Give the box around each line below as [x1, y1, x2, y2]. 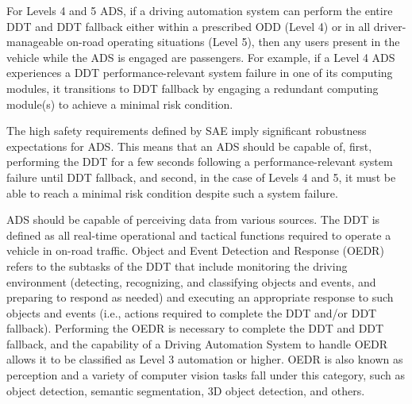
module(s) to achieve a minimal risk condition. [6, 95, 233, 112]
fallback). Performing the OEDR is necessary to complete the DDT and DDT [6, 320, 384, 337]
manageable [6, 33, 64, 50]
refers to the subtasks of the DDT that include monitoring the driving [6, 257, 348, 274]
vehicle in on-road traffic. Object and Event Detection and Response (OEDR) [6, 242, 384, 259]
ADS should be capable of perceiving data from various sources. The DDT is [6, 211, 380, 228]
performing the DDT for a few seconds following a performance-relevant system [6, 153, 393, 170]
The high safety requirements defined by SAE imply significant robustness [6, 122, 367, 139]
